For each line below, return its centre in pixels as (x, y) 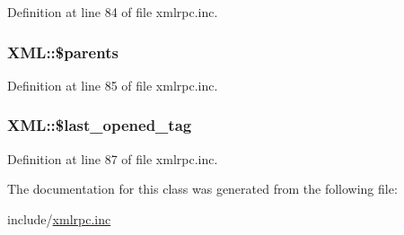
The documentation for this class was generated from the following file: (202, 189)
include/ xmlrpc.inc (59, 218)
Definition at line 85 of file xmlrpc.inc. (113, 85)
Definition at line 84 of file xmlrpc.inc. (113, 12)
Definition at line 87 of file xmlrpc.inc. (113, 158)
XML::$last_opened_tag (100, 125)
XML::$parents (63, 52)
